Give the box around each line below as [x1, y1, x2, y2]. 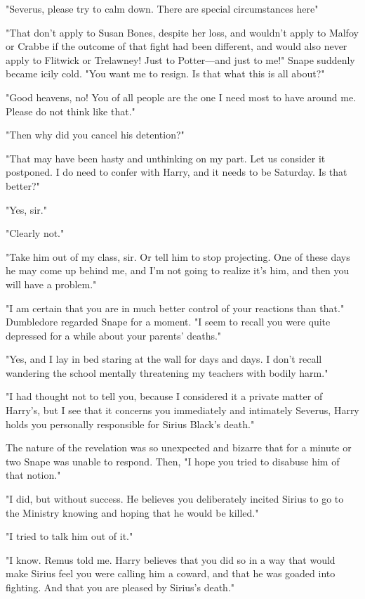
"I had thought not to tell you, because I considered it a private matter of [6, 389, 323, 404]
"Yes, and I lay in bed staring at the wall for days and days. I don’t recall [6, 352, 322, 366]
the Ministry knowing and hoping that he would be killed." [6, 505, 259, 520]
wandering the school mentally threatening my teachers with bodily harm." [6, 365, 328, 380]
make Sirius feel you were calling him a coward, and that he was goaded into [6, 566, 336, 581]
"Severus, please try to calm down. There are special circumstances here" [6, 1, 319, 15]
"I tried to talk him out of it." [6, 529, 133, 543]
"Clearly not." [6, 226, 65, 240]
